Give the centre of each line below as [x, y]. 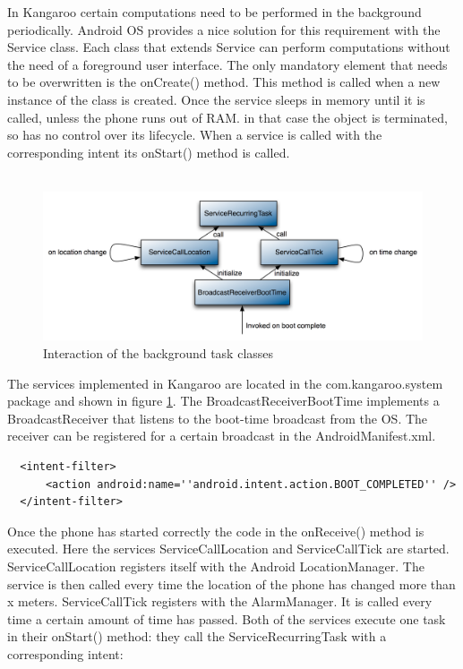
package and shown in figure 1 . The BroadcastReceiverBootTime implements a [223, 401]
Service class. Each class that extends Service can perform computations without [229, 47]
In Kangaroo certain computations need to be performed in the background [214, 12]
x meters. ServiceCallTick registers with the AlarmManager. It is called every [220, 601]
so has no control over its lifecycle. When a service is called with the [195, 135]
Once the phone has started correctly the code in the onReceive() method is [216, 531]
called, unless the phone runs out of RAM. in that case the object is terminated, [227, 117]
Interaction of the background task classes [159, 352]
